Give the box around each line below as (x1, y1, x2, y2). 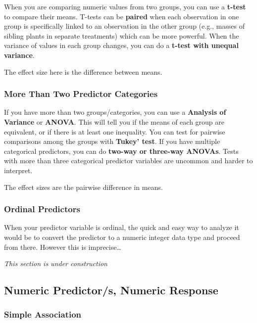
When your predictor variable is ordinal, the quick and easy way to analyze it (4, 222, 239, 232)
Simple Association (4, 308, 82, 321)
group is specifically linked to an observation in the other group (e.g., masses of (4, 21, 245, 31)
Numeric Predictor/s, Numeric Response (4, 282, 218, 298)
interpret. (4, 165, 33, 175)
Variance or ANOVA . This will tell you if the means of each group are (4, 116, 224, 127)
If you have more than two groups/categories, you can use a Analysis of (4, 107, 226, 117)
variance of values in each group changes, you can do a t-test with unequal (4, 40, 239, 50)
